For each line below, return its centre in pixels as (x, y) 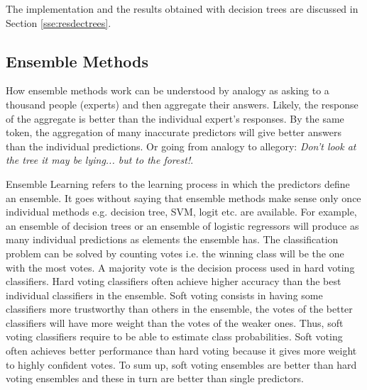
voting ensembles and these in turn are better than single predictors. (155, 378)
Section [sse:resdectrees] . (59, 22)
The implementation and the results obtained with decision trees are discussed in (182, 9)
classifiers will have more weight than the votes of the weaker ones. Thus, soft (175, 322)
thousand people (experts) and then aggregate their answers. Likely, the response (182, 104)
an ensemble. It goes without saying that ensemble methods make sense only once (183, 197)
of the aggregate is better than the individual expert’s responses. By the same (175, 118)
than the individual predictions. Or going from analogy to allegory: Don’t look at (181, 146)
